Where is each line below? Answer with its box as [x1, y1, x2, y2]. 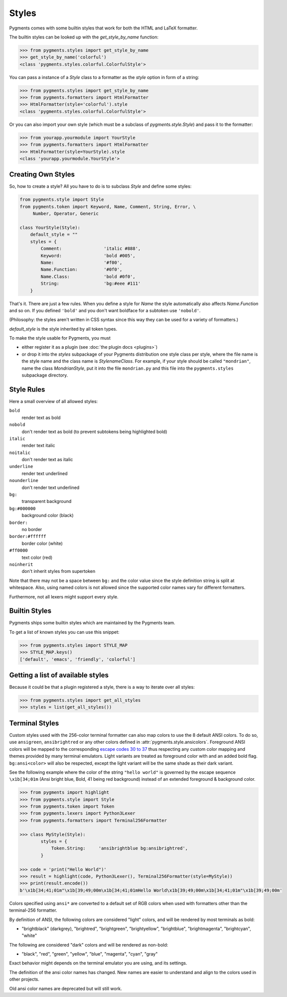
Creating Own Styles [9, 170, 75, 179]
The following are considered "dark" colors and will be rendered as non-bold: [9, 942, 168, 948]
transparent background [21, 498, 72, 504]
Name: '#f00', [40, 260, 123, 265]
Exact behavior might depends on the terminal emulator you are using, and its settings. [9, 960, 187, 966]
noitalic [9, 450, 31, 456]
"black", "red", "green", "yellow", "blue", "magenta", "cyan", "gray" [21, 951, 158, 957]
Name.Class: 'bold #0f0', [40, 274, 136, 279]
